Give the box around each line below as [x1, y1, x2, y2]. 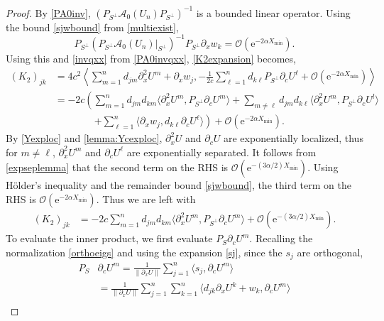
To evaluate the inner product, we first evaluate [6, 231, 213, 246]
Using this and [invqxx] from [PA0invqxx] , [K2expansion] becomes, [6, 50, 296, 65]
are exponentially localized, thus [224, 131, 363, 146]
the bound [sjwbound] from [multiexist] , [6, 19, 179, 34]
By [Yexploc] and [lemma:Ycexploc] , [6, 131, 163, 146]
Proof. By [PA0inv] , [6, 5, 91, 20]
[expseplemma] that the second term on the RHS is [6, 160, 229, 175]
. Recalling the [249, 231, 313, 246]
